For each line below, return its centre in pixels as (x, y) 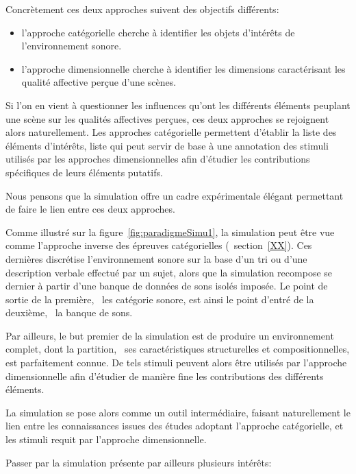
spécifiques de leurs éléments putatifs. (84, 172)
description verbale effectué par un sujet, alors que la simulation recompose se (169, 272)
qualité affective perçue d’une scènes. (99, 82)
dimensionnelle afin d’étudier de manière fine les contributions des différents (165, 376)
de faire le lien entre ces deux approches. (90, 209)
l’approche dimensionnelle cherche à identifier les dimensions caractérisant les (183, 68)
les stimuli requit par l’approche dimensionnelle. (106, 439)
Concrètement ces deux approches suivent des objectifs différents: (142, 9)
